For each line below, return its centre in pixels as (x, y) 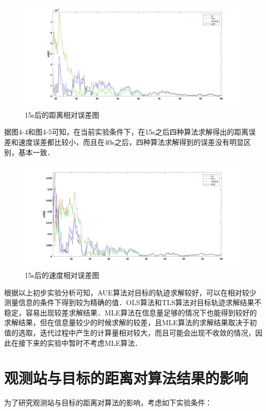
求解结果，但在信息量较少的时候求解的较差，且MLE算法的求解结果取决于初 (131, 322)
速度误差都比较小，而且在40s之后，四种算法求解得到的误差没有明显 (131, 142)
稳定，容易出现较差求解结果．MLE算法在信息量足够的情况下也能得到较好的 (131, 312)
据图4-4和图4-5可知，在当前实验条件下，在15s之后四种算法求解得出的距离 (126, 132)
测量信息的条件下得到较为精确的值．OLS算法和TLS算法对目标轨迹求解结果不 (133, 302)
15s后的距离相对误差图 (62, 114)
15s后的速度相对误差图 (62, 275)
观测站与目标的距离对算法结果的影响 (126, 378)
